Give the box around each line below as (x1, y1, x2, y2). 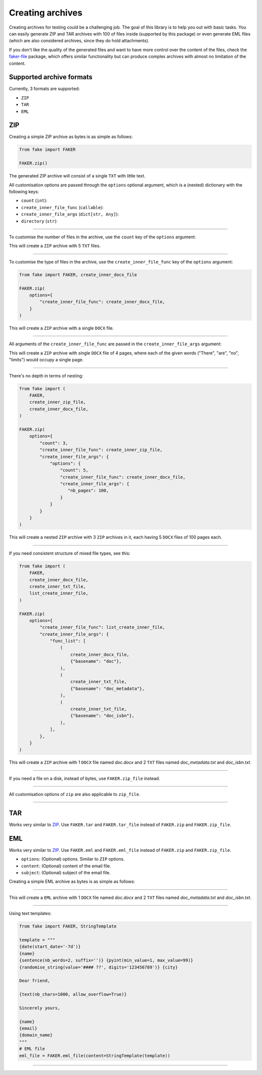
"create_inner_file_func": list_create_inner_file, (39, 625, 165, 630)
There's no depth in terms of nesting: (9, 372, 83, 379)
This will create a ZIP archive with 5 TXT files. (9, 243, 101, 249)
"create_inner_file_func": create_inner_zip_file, (39, 447, 163, 453)
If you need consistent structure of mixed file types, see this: (9, 550, 131, 556)
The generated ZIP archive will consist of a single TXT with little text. (9, 173, 146, 179)
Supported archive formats (9, 73, 93, 81)
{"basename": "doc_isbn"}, (70, 713, 134, 719)
